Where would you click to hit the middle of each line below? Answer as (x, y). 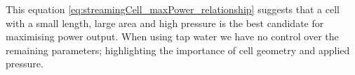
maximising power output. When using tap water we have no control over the (172, 36)
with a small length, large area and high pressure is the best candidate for (165, 23)
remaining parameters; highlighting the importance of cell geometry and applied (178, 50)
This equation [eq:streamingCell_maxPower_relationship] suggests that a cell (173, 9)
